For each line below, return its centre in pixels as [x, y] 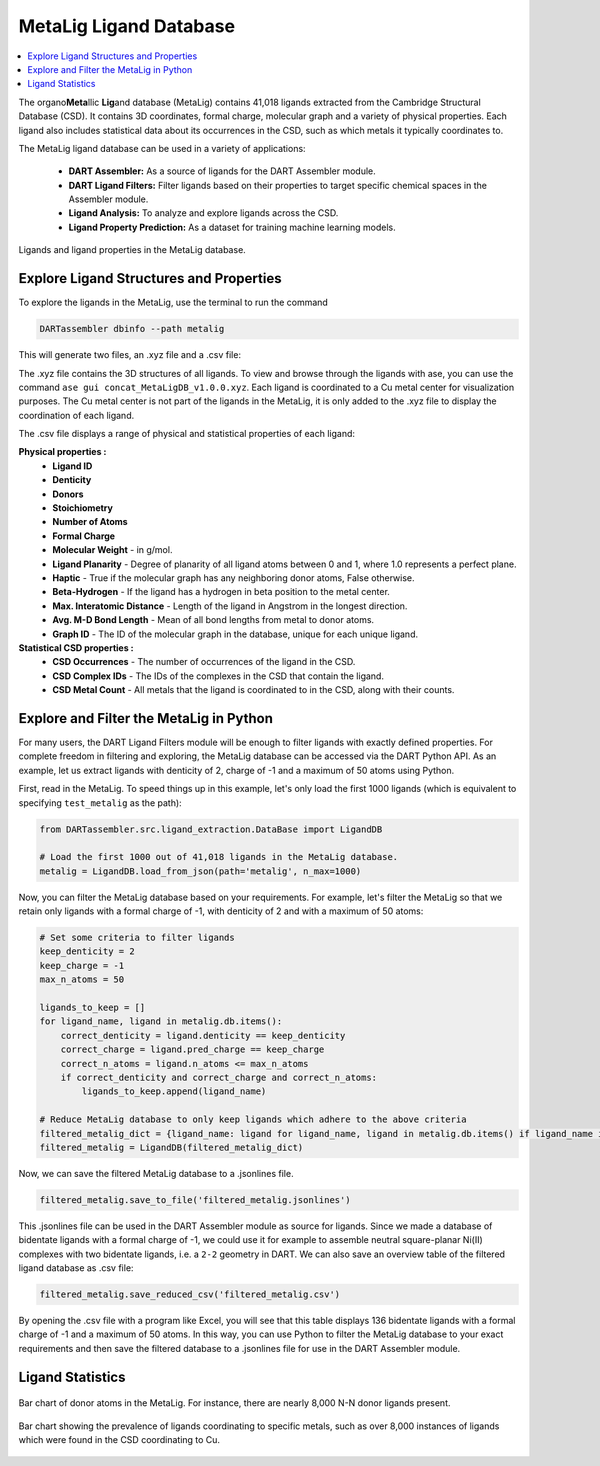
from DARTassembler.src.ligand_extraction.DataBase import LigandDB [211, 829]
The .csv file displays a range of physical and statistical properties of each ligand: [186, 434]
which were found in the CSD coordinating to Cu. [119, 1439]
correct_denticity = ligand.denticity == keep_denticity [203, 1035]
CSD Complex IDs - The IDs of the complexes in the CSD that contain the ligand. [218, 676]
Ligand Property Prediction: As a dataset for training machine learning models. [232, 227]
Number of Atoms [90, 522]
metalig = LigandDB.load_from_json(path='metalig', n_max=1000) [200, 871]
